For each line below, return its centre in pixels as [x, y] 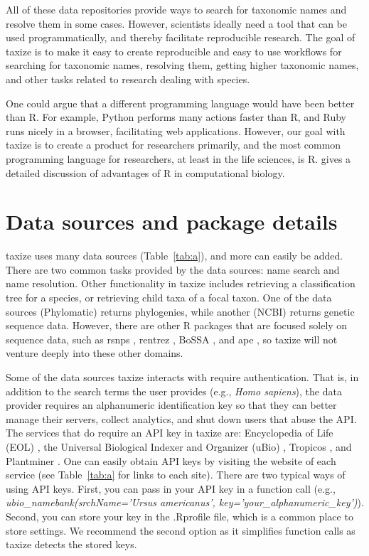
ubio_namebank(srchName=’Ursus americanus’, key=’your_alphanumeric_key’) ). [185, 502]
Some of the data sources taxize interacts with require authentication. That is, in [182, 377]
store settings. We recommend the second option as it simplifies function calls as [181, 530]
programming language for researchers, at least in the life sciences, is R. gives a [178, 158]
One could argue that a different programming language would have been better [180, 103]
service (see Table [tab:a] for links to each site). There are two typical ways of [176, 475]
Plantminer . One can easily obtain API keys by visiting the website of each [171, 460]
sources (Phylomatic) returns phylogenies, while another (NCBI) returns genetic [180, 311]
